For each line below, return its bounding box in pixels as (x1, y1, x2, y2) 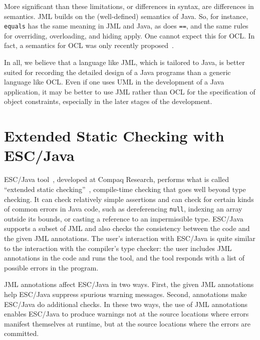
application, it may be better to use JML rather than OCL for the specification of (4, 86, 255, 96)
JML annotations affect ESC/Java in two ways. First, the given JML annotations (4, 279, 254, 289)
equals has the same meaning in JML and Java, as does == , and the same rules (4, 20, 248, 31)
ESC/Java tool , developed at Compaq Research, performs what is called (4, 174, 229, 184)
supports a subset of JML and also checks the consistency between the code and (4, 223, 250, 233)
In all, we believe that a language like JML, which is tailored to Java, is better (4, 57, 245, 67)
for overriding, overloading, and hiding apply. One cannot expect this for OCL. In (4, 30, 255, 40)
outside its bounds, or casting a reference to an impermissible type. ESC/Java (4, 213, 243, 223)
